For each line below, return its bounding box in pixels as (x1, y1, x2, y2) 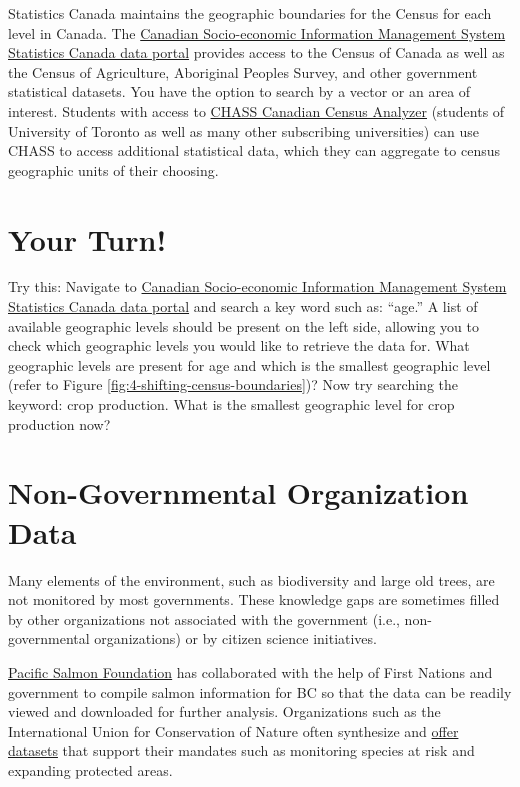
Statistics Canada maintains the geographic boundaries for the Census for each (8, 3, 492, 23)
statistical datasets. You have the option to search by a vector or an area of (8, 81, 471, 102)
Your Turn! (8, 218, 167, 259)
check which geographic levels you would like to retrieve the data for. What (8, 335, 470, 356)
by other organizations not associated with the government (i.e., (8, 608, 400, 629)
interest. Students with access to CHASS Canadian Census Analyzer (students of (8, 100, 505, 121)
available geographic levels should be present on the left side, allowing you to (8, 315, 479, 336)
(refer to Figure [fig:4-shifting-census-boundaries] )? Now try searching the (8, 374, 459, 395)
